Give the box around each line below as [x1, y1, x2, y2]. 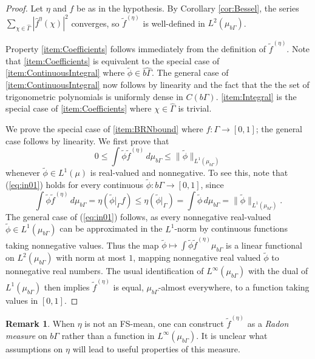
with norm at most [56, 251, 126, 264]
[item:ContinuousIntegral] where [5, 66, 125, 79]
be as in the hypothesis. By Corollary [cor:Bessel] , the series [76, 2, 299, 14]
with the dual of [248, 264, 308, 277]
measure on [5, 329, 47, 341]
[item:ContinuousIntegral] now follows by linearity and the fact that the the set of [5, 78, 310, 90]
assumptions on [5, 342, 63, 355]
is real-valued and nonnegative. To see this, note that [90, 166, 288, 179]
